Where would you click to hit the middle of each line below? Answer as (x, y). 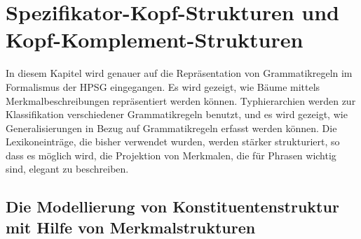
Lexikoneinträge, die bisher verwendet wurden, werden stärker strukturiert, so (173, 142)
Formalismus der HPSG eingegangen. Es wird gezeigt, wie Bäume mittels (163, 86)
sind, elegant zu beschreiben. (67, 169)
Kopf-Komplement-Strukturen (155, 39)
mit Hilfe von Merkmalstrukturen (131, 227)
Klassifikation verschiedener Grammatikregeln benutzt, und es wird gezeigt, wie (177, 114)
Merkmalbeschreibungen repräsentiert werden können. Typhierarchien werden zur (181, 100)
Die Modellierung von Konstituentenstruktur (172, 207)
